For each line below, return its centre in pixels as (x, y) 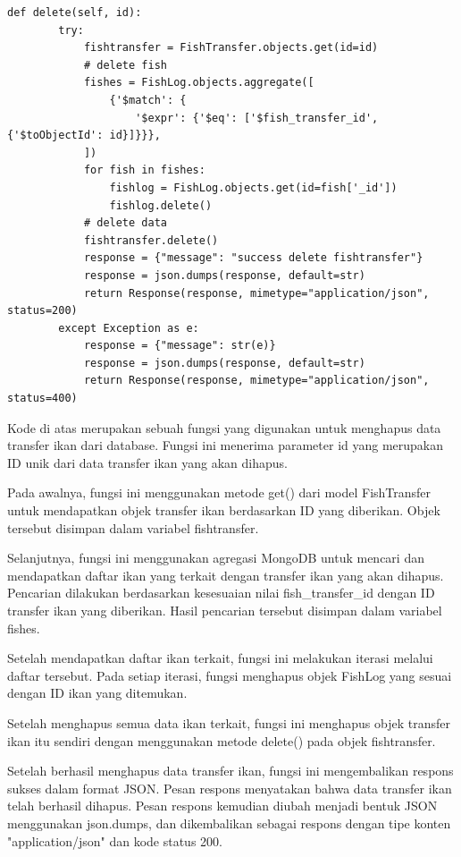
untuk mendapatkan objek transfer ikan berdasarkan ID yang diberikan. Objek (224, 510)
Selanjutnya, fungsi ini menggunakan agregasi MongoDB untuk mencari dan (216, 558)
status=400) (42, 399)
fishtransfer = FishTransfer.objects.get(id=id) (231, 48)
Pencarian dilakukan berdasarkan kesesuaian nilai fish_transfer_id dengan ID (221, 593)
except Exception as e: (129, 328)
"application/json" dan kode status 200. (115, 840)
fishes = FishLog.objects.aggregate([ (199, 83)
